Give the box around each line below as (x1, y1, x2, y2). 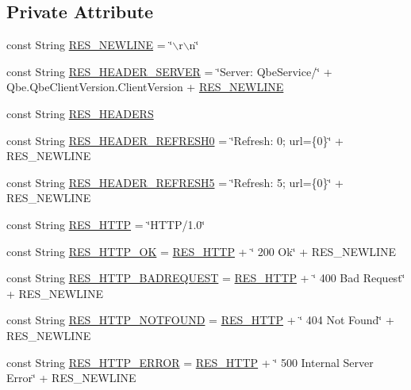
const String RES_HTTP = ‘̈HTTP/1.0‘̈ (6, 216, 205, 232)
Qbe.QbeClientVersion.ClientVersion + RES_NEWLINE (6, 78, 284, 95)
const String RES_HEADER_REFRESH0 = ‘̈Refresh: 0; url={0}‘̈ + (6, 132, 344, 148)
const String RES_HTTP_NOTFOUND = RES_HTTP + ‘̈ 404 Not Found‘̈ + (6, 312, 394, 328)
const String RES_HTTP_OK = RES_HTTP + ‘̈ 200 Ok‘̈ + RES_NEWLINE (6, 243, 397, 259)
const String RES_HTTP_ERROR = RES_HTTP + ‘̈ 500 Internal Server (6, 354, 374, 370)
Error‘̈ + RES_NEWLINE (6, 369, 136, 386)
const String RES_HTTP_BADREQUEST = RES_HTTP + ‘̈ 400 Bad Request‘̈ (6, 270, 405, 286)
